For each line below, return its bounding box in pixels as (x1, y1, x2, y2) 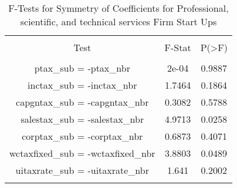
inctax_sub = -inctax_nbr (28, 78, 137, 92)
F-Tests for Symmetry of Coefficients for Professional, (8, 1, 229, 15)
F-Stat (164, 41, 191, 54)
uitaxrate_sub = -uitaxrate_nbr (15, 163, 149, 177)
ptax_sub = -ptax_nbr (34, 61, 130, 75)
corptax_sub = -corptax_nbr (22, 129, 143, 143)
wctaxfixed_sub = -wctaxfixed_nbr (9, 146, 155, 160)
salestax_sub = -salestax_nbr (21, 112, 144, 126)
